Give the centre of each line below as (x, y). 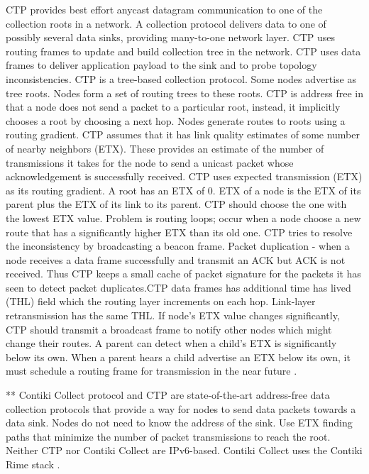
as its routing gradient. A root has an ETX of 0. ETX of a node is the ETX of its (183, 190)
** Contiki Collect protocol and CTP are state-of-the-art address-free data (168, 395)
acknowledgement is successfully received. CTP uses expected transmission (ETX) (184, 176)
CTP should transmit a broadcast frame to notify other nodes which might (169, 329)
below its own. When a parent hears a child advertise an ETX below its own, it (178, 357)
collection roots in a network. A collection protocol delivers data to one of (166, 23)
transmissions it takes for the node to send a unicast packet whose (150, 162)
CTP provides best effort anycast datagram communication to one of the (164, 9)
